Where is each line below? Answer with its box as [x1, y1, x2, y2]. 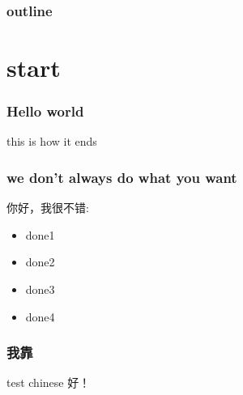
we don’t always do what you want [6, 167, 237, 187]
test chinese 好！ [6, 374, 91, 391]
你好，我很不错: [6, 199, 89, 216]
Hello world [6, 101, 84, 121]
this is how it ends [6, 133, 97, 150]
